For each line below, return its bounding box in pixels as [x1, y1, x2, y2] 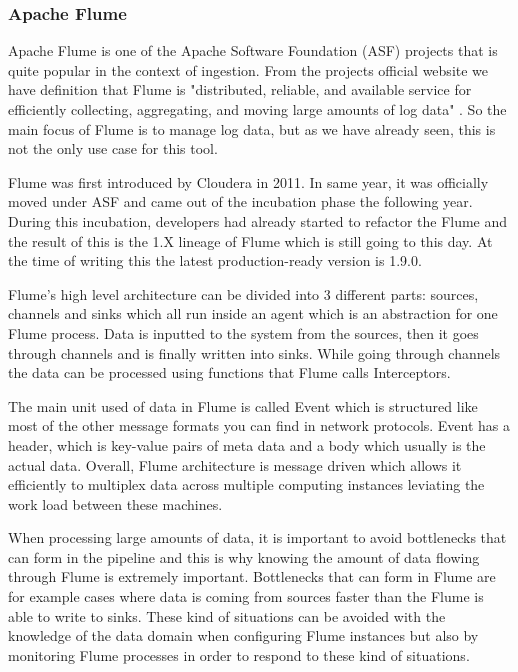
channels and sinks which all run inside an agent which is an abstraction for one [8, 303, 498, 324]
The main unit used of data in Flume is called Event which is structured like [8, 395, 478, 416]
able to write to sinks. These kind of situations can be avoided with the [8, 605, 446, 626]
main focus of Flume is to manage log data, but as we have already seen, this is [8, 118, 496, 139]
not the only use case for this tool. [8, 138, 218, 159]
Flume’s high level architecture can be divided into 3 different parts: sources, [8, 283, 479, 304]
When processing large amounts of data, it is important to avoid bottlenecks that [8, 527, 507, 548]
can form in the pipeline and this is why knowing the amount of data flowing [8, 546, 480, 567]
